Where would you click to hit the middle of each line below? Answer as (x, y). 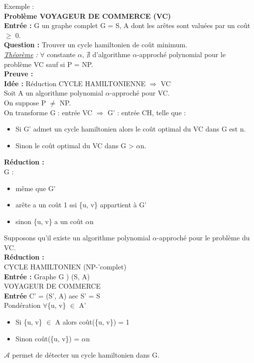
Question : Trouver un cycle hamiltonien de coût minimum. (96, 45)
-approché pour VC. (140, 93)
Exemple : (19, 6)
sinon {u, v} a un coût (49, 221)
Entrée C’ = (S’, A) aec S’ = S (52, 295)
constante (61, 54)
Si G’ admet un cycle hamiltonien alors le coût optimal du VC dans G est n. (131, 129)
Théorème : (21, 54)
